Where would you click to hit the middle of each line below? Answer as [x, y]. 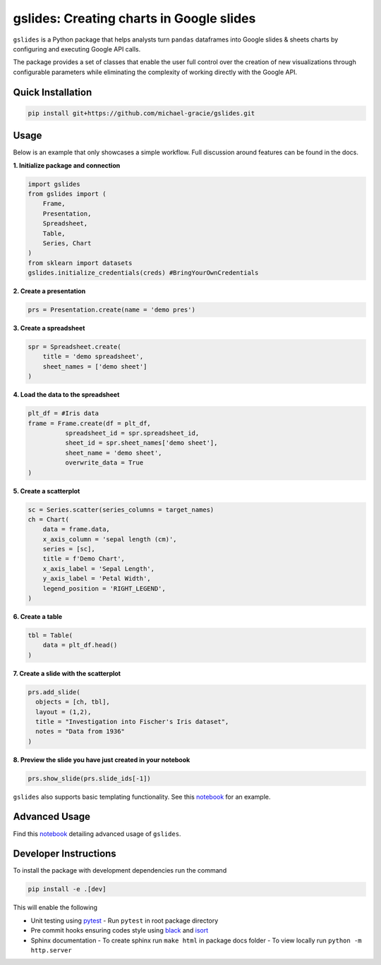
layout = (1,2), [64, 712]
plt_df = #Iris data [63, 413]
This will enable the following [55, 908]
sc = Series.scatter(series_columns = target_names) [121, 510]
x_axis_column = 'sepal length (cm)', [110, 539]
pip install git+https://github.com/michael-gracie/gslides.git [141, 113]
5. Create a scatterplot [47, 491]
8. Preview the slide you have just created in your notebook [102, 760]
